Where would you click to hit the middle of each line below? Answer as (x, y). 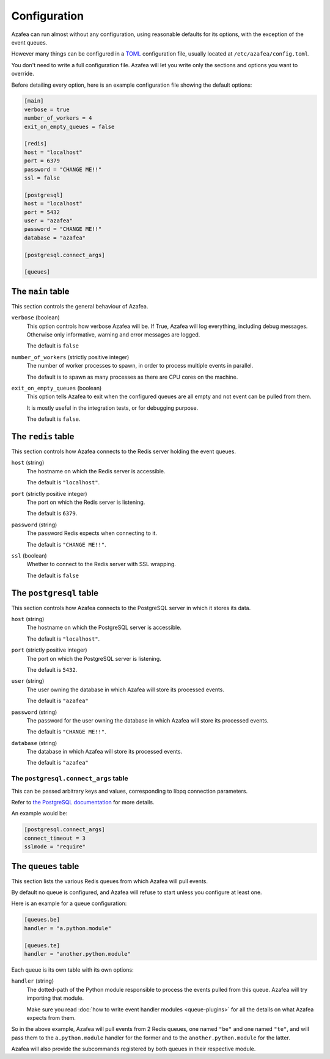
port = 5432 (42, 212)
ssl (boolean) (29, 555)
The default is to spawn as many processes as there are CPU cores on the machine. (132, 377)
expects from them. (51, 1017)
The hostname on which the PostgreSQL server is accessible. (104, 628)
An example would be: (39, 813)
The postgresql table (55, 593)
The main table (40, 291)
